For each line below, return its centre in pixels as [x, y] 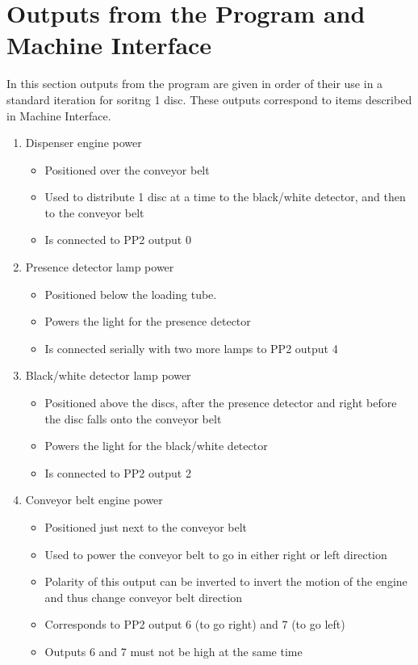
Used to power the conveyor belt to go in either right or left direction [216, 554]
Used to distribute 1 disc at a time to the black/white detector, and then [225, 197]
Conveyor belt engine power [94, 500]
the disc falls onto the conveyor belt [133, 418]
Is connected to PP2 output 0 [118, 240]
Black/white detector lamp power [108, 375]
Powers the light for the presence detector [148, 321]
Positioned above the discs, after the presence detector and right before [221, 403]
